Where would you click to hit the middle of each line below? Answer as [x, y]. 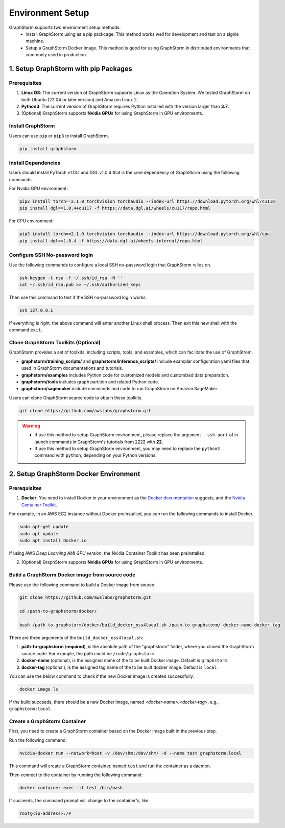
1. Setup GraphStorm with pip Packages [71, 69]
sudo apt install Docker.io [53, 540]
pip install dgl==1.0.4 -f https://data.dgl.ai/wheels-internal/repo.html [111, 241]
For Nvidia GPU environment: [38, 189]
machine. [35, 41]
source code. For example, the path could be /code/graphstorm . [88, 653]
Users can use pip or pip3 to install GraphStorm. [59, 136]
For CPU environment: [31, 221]
